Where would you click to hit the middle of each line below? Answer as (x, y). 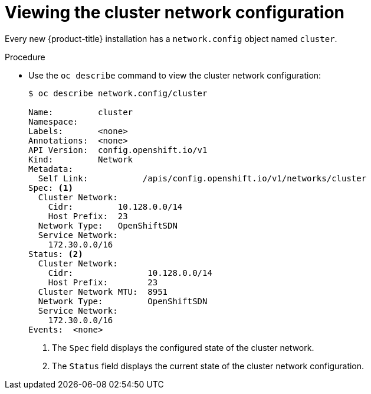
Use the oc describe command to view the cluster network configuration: (175, 75)
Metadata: (51, 169)
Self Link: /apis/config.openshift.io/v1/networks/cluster (202, 178)
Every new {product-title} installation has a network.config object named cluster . (171, 38)
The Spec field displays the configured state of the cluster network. (183, 347)
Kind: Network (81, 159)
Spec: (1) (51, 188)
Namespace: (53, 121)
